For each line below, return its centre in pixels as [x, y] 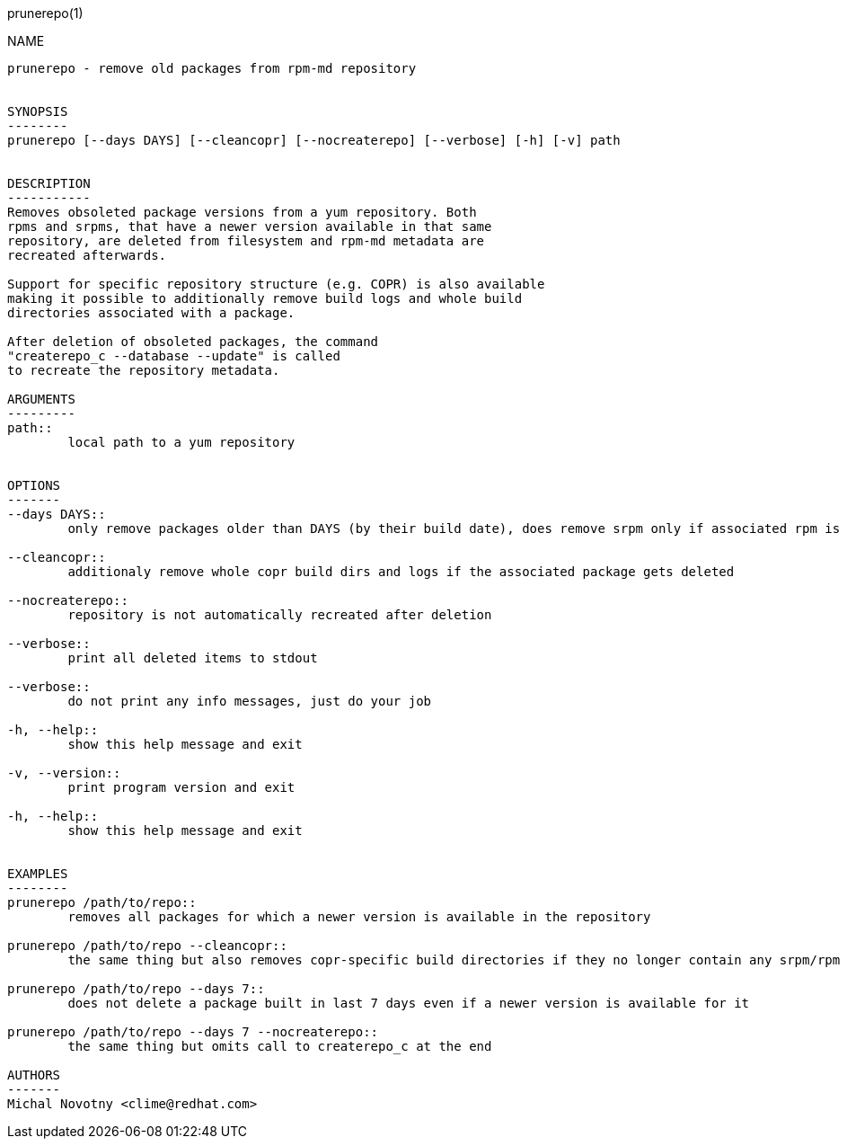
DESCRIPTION [49, 183]
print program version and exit [181, 787]
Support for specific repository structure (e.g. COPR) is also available [276, 284]
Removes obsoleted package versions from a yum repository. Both [242, 212]
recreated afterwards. [87, 255]
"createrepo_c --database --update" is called [174, 356]
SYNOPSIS [38, 111]
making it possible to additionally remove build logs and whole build [265, 298]
